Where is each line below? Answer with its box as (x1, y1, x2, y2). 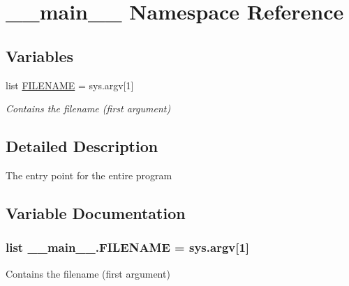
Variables (6, 45, 74, 66)
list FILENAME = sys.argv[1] (6, 77, 134, 92)
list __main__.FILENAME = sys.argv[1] (6, 239, 250, 256)
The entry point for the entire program (6, 167, 172, 182)
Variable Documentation (6, 202, 186, 223)
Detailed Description (6, 135, 158, 157)
